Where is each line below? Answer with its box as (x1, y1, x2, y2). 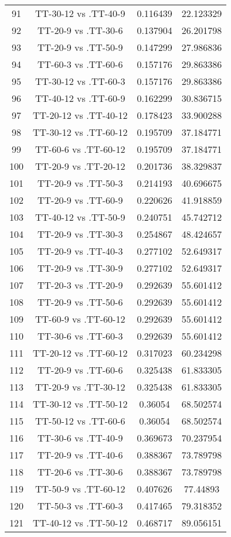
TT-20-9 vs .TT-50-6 (38, 295, 123, 309)
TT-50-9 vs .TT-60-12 (35, 482, 125, 495)
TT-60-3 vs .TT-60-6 (38, 57, 123, 71)
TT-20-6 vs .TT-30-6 (38, 465, 123, 478)
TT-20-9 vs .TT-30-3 (38, 227, 123, 241)
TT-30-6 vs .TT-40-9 (38, 431, 123, 444)
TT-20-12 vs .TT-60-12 (33, 346, 128, 360)
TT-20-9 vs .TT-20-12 (35, 159, 125, 173)
